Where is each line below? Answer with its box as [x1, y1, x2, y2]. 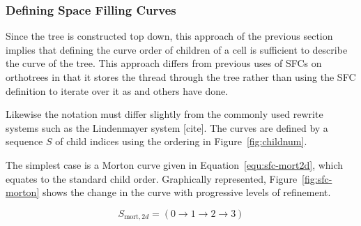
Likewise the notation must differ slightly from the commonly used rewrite [6, 107, 323, 121]
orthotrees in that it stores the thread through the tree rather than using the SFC [6, 70, 356, 84]
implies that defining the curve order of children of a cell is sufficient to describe [6, 42, 348, 56]
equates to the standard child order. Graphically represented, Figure [6, 171, 298, 186]
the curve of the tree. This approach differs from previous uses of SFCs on [6, 56, 322, 70]
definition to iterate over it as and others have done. [6, 83, 229, 98]
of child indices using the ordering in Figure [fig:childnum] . [55, 134, 307, 149]
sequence [6, 134, 43, 149]
